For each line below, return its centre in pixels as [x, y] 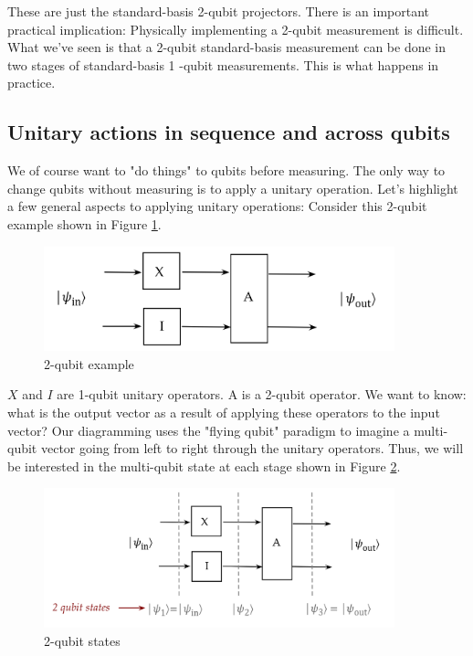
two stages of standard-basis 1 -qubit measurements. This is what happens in [223, 64]
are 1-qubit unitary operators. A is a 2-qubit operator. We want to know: [262, 394]
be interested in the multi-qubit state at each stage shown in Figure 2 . [204, 466]
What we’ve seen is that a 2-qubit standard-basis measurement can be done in [227, 47]
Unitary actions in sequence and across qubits [229, 132]
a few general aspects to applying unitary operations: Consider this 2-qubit [217, 206]
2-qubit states [82, 640]
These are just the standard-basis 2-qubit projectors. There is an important [218, 11]
